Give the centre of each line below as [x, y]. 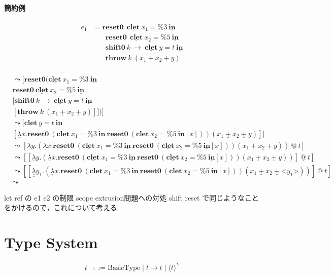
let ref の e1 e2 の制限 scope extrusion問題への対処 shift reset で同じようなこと [132, 197]
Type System [51, 242]
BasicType [124, 268]
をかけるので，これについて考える [61, 207]
